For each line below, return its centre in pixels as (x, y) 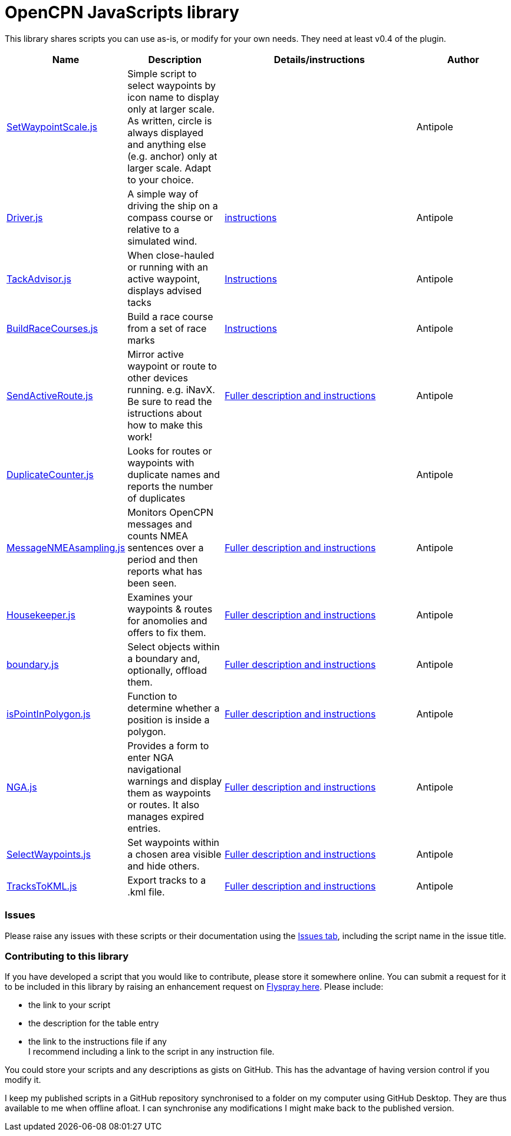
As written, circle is (170, 121)
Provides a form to (168, 745)
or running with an (168, 267)
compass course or (170, 217)
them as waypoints (169, 793)
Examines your (160, 597)
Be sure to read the (170, 401)
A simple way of (163, 194)
